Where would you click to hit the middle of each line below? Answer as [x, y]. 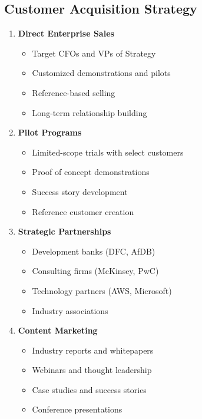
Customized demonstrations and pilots [101, 73]
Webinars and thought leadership [92, 370]
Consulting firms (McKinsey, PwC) [95, 271]
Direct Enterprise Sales [66, 33]
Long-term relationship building [90, 112]
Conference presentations [77, 409]
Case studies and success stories [89, 389]
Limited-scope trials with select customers [108, 152]
